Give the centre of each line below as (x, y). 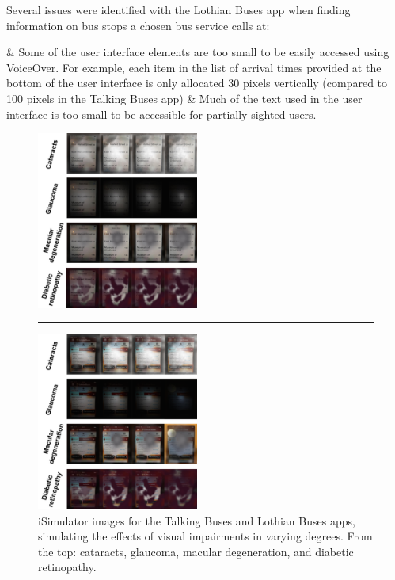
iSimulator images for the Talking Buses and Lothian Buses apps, (197, 520)
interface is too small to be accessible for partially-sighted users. (161, 114)
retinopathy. (67, 567)
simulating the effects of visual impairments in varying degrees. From (205, 536)
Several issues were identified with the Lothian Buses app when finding (179, 10)
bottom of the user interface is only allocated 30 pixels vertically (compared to (197, 83)
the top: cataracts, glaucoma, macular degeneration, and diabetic (196, 551)
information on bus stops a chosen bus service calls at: (138, 25)
